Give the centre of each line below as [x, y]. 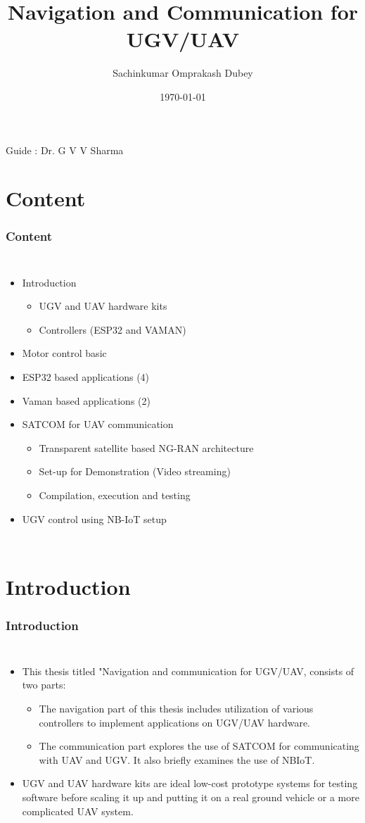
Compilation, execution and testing [115, 495]
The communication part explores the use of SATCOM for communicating [199, 746]
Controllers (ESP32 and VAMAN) [113, 329]
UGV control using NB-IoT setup [94, 519]
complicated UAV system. [78, 811]
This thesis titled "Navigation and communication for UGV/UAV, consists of [188, 671]
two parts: [44, 685]
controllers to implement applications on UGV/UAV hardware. [175, 722]
